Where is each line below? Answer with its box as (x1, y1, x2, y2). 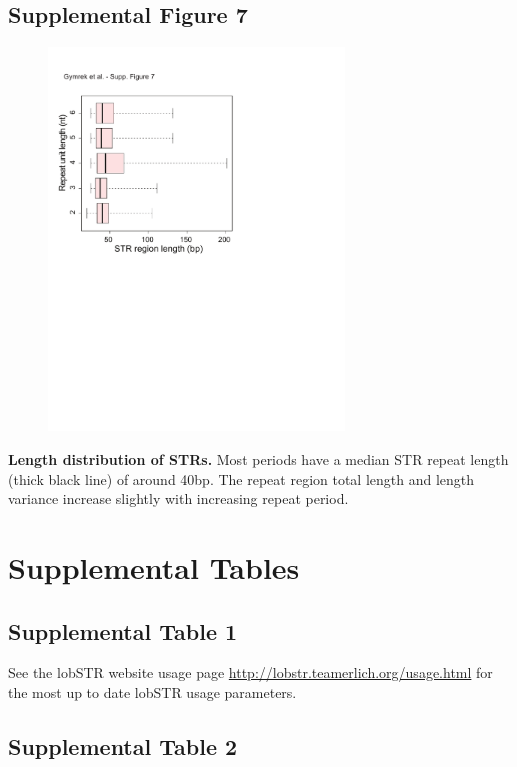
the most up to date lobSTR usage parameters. (8, 681, 297, 702)
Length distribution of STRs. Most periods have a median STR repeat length (8, 449, 509, 470)
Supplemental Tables (8, 546, 300, 587)
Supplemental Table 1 (8, 615, 238, 646)
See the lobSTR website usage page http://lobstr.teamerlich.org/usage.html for (8, 662, 493, 683)
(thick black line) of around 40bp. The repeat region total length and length (8, 468, 475, 489)
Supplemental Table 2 (8, 730, 238, 761)
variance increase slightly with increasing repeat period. (8, 488, 349, 509)
